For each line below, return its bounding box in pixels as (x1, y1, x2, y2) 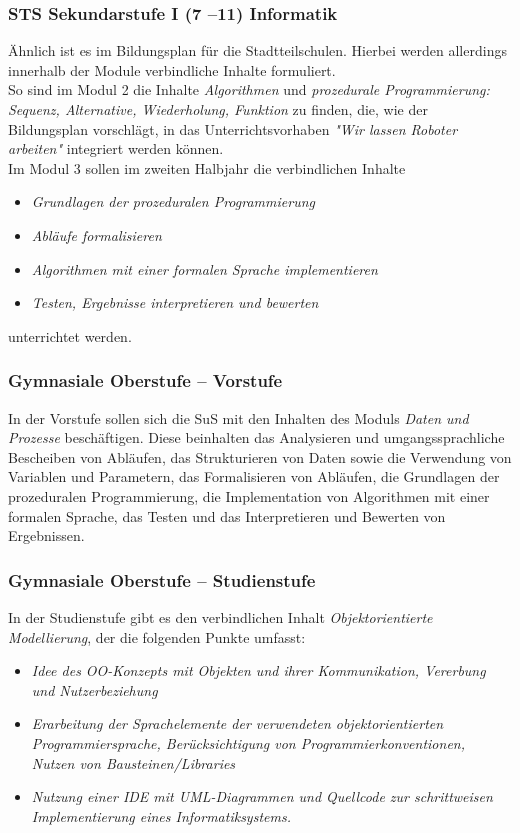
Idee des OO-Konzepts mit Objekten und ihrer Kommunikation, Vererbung (31, 660, 486, 681)
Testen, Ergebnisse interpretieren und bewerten (31, 292, 319, 313)
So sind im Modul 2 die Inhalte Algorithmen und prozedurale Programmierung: (8, 79, 490, 100)
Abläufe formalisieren (31, 224, 162, 245)
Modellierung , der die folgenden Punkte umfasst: (8, 626, 306, 647)
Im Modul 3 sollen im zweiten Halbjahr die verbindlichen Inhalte (8, 157, 406, 178)
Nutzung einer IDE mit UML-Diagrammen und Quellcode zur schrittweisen (31, 786, 493, 807)
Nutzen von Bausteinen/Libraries (31, 752, 236, 773)
